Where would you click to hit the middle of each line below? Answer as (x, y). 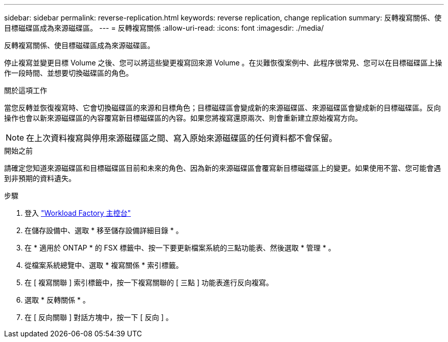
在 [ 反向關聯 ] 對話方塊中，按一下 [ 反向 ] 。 (99, 317)
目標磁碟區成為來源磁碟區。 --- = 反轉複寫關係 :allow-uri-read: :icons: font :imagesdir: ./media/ (164, 28)
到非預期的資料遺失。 (40, 178)
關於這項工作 (26, 90)
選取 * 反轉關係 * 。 (57, 300)
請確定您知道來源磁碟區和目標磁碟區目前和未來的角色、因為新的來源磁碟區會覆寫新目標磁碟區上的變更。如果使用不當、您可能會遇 (222, 168)
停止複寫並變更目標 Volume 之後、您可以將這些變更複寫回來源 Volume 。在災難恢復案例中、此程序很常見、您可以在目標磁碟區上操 (223, 63)
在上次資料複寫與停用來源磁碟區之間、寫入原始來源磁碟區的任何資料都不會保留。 (182, 138)
